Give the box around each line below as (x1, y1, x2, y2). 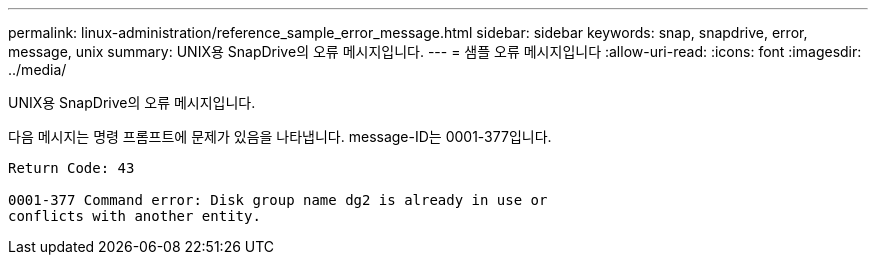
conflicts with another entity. (8, 208, 261, 224)
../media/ (8, 61, 67, 78)
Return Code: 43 (8, 160, 135, 176)
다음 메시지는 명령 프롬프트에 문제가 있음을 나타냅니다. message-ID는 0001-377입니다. (8, 128, 552, 145)
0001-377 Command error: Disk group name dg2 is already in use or (8, 192, 548, 208)
